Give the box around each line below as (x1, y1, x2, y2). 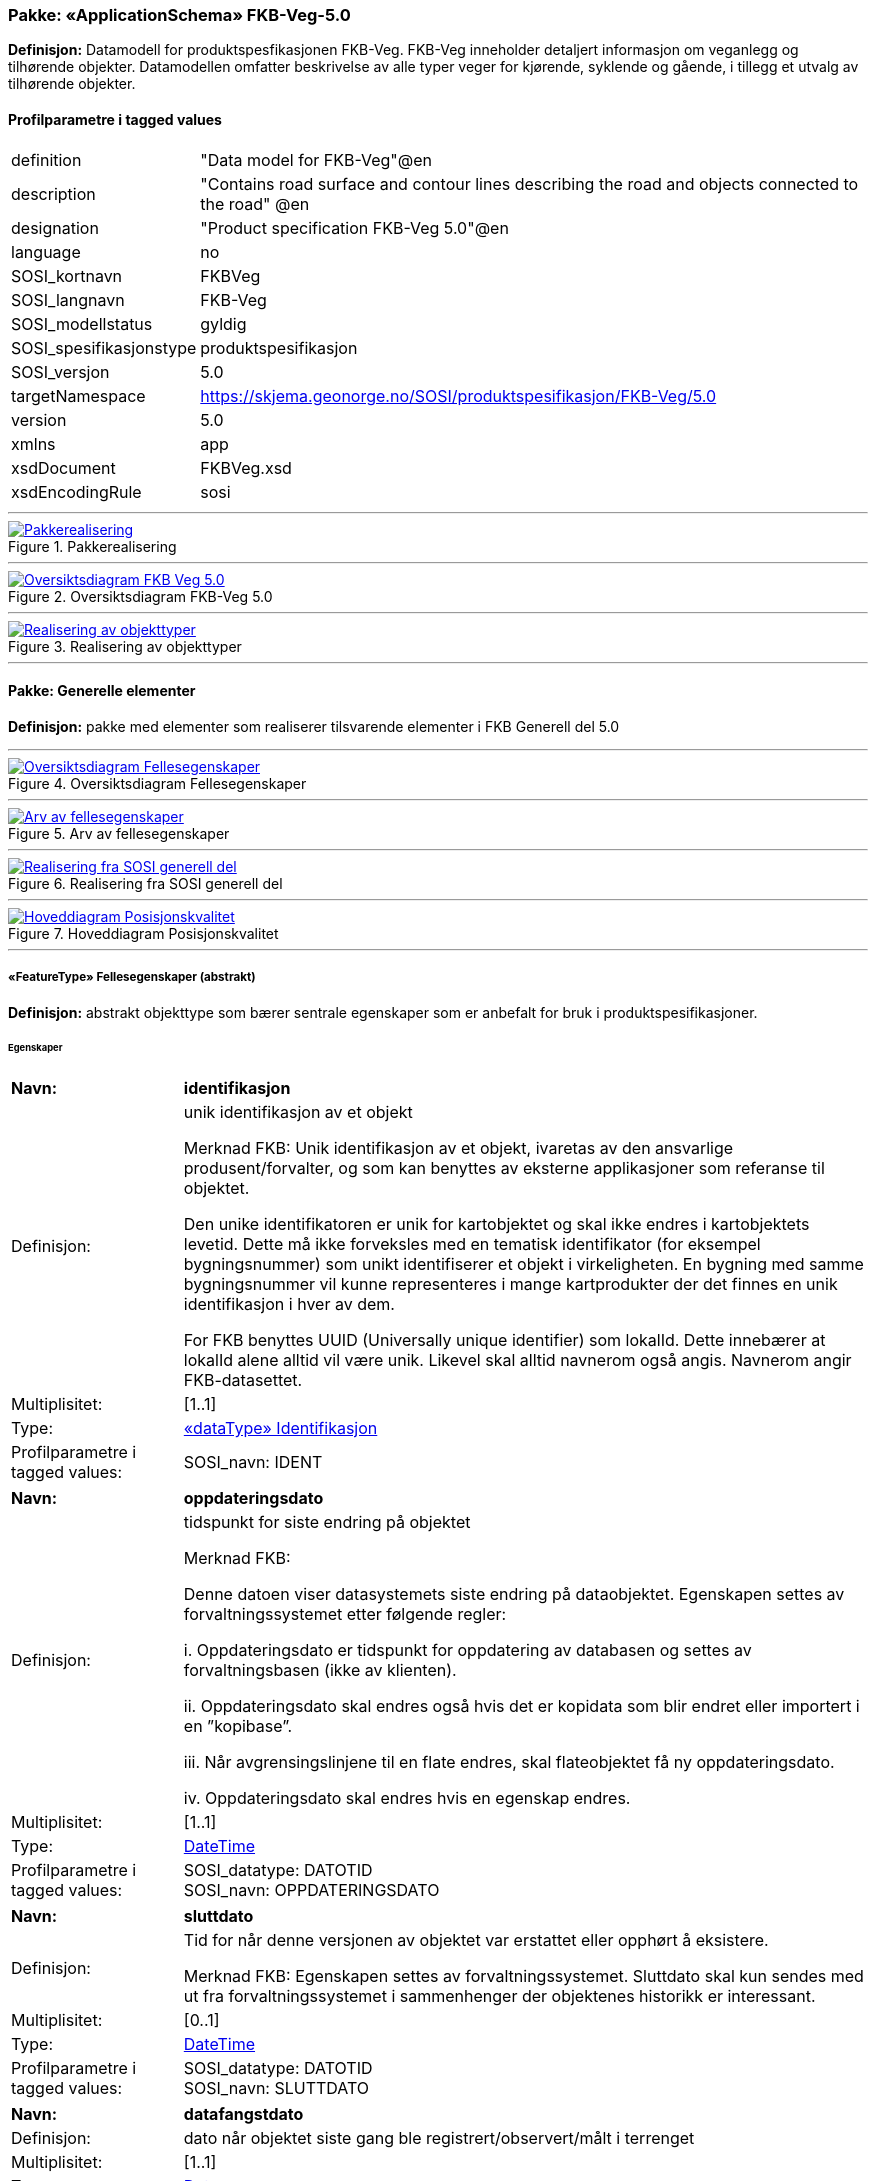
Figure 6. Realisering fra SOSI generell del (8, 874, 283, 892)
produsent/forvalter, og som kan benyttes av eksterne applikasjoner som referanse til (183, 1158, 825, 1179)
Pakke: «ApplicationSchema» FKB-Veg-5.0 (8, 5, 351, 25)
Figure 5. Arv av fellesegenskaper (8, 824, 230, 842)
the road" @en (200, 193, 310, 214)
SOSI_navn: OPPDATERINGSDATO (183, 1880, 440, 1901)
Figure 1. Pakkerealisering (8, 537, 177, 555)
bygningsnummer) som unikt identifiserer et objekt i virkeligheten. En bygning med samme (183, 1254, 864, 1275)
